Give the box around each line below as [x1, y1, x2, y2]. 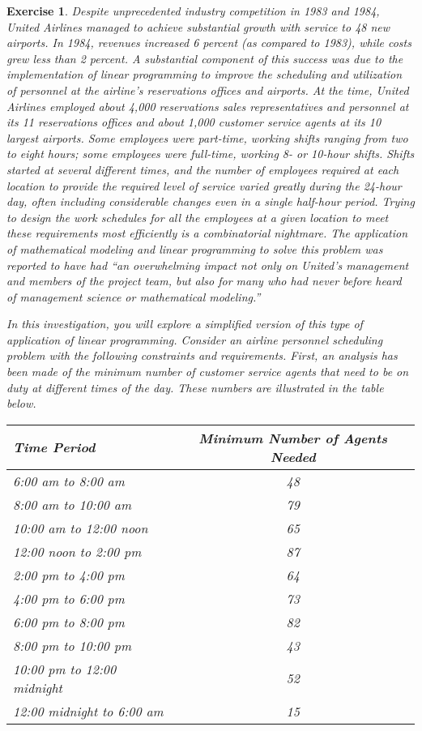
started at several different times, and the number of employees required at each [6, 160, 399, 177]
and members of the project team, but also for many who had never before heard [6, 272, 402, 289]
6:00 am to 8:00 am [13, 471, 125, 490]
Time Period [13, 438, 96, 457]
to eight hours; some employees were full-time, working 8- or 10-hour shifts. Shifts [6, 145, 415, 162]
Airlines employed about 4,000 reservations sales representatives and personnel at [6, 97, 409, 114]
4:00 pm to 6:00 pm [13, 588, 125, 608]
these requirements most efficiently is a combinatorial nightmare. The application [6, 224, 408, 242]
